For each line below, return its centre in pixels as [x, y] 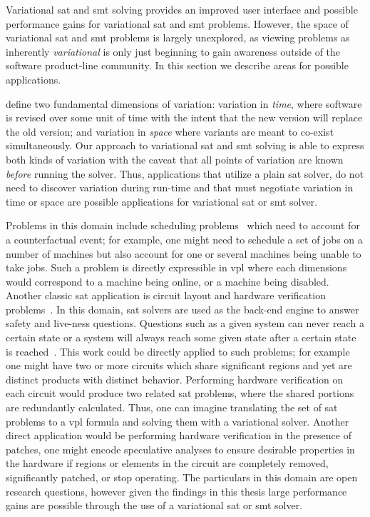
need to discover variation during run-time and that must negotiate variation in [180, 187]
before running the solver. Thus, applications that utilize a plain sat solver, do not [185, 173]
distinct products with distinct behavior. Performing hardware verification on [175, 379]
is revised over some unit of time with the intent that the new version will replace [184, 117]
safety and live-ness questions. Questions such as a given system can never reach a [185, 323]
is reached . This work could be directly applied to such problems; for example [178, 351]
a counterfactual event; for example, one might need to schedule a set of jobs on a [184, 239]
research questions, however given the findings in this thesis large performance [176, 491]
